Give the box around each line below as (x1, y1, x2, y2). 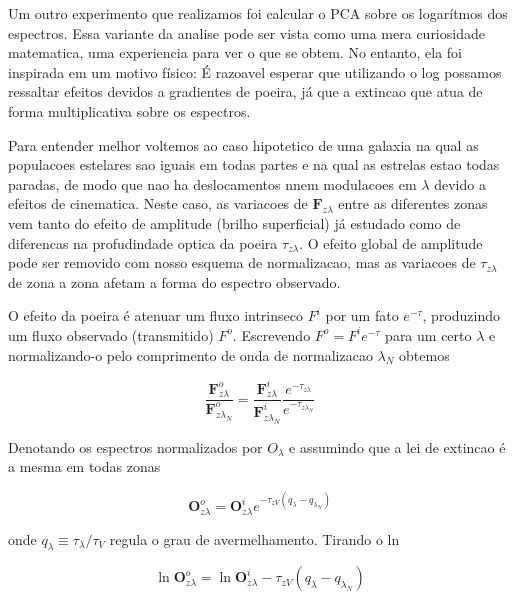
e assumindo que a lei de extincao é (289, 436, 506, 457)
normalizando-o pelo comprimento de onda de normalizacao (8, 344, 373, 365)
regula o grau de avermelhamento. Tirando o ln (109, 528, 400, 549)
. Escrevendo (232, 324, 311, 345)
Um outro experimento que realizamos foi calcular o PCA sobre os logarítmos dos (8, 3, 508, 23)
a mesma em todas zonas (8, 456, 161, 477)
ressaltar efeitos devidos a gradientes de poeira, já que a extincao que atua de (8, 81, 483, 102)
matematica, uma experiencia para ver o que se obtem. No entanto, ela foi (8, 42, 462, 63)
